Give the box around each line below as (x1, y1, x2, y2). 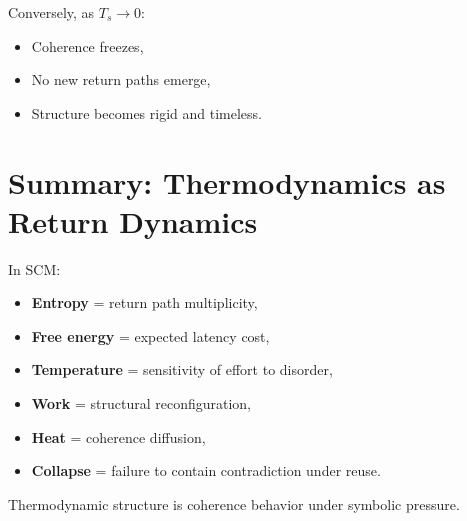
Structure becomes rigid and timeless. (31, 102, 262, 123)
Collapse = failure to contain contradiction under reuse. (31, 460, 381, 481)
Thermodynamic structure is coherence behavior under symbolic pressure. (8, 493, 460, 514)
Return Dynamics (8, 200, 258, 241)
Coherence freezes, (31, 35, 144, 56)
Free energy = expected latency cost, (31, 325, 270, 346)
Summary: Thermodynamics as (8, 161, 446, 202)
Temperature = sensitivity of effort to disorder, (31, 359, 333, 380)
